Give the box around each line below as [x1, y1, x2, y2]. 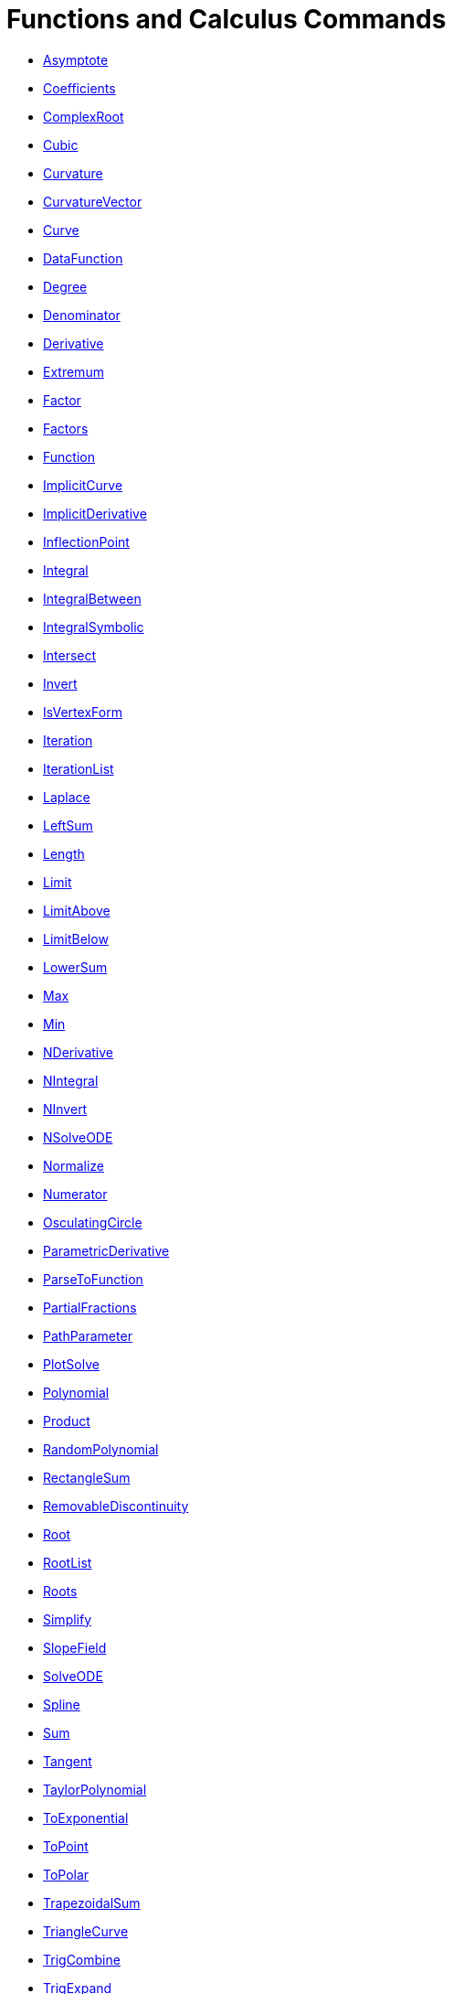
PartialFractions [43, 1299, 137, 1315]
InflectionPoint [43, 533, 130, 550]
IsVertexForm [43, 703, 122, 720]
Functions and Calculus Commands [6, 4, 447, 35]
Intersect [43, 647, 97, 663]
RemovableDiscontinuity [43, 1497, 189, 1514]
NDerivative [43, 1044, 113, 1060]
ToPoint [43, 1838, 89, 1854]
